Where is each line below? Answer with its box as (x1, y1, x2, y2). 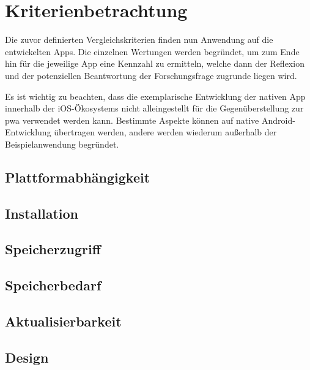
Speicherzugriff (5, 240, 101, 259)
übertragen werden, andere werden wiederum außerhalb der (54, 126, 277, 138)
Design (5, 347, 49, 366)
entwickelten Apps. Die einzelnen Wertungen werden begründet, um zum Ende (5, 45, 300, 58)
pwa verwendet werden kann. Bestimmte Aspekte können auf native (5, 113, 259, 126)
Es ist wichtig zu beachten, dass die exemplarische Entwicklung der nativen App (5, 89, 306, 102)
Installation (5, 203, 78, 222)
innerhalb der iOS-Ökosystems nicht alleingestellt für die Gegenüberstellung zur (5, 102, 304, 115)
